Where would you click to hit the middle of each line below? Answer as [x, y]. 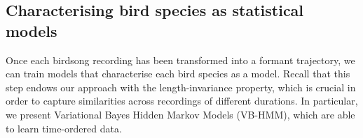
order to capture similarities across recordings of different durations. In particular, [182, 101]
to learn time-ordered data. [64, 128]
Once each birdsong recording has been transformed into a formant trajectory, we [180, 60]
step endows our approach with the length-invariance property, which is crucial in [181, 87]
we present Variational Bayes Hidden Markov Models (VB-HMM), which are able [180, 114]
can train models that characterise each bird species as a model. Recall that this [178, 74]
